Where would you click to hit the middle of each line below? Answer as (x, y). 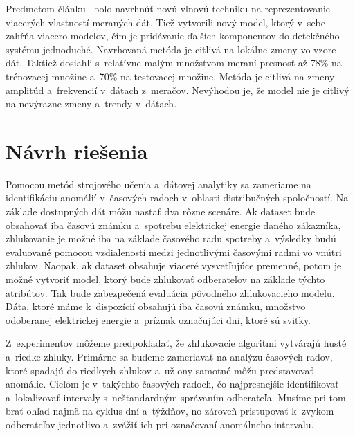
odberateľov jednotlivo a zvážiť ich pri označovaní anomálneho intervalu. (160, 424)
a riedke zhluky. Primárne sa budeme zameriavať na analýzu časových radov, (169, 356)
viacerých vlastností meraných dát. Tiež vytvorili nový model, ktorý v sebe (165, 22)
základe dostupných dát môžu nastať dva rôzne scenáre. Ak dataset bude (161, 211)
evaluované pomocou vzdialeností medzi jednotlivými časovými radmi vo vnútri (174, 252)
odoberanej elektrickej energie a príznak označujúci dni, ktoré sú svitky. (158, 319)
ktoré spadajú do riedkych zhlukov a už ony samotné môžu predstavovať (160, 370)
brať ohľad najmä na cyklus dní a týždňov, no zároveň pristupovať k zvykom (170, 411)
